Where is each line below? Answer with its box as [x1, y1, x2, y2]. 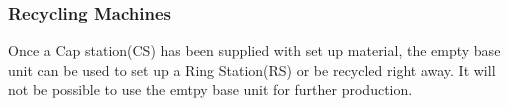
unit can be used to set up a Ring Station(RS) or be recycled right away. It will [8, 59, 496, 80]
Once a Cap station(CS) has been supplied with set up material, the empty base [8, 40, 501, 61]
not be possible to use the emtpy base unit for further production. [8, 79, 413, 100]
